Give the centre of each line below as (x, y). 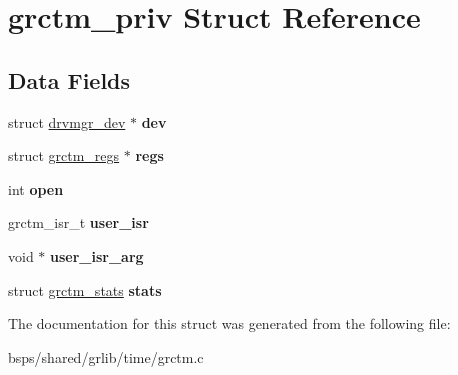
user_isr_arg (97, 255)
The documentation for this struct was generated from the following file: (229, 323)
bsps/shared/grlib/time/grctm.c (106, 356)
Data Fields (69, 79)
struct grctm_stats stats (85, 289)
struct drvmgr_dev (67, 121)
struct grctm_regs (64, 155)
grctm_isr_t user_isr (78, 222)
